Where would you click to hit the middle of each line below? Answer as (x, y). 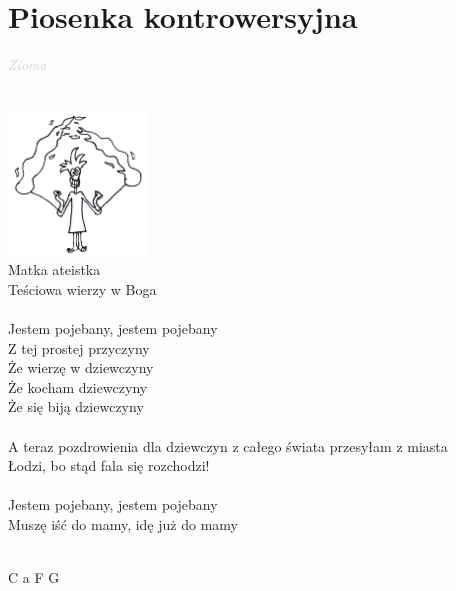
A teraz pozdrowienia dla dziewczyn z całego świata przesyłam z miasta (228, 445)
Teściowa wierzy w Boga (82, 288)
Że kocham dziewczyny (78, 386)
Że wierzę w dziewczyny (81, 367)
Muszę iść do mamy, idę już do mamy (123, 524)
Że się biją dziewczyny (76, 406)
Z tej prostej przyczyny (79, 347)
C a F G (34, 577)
